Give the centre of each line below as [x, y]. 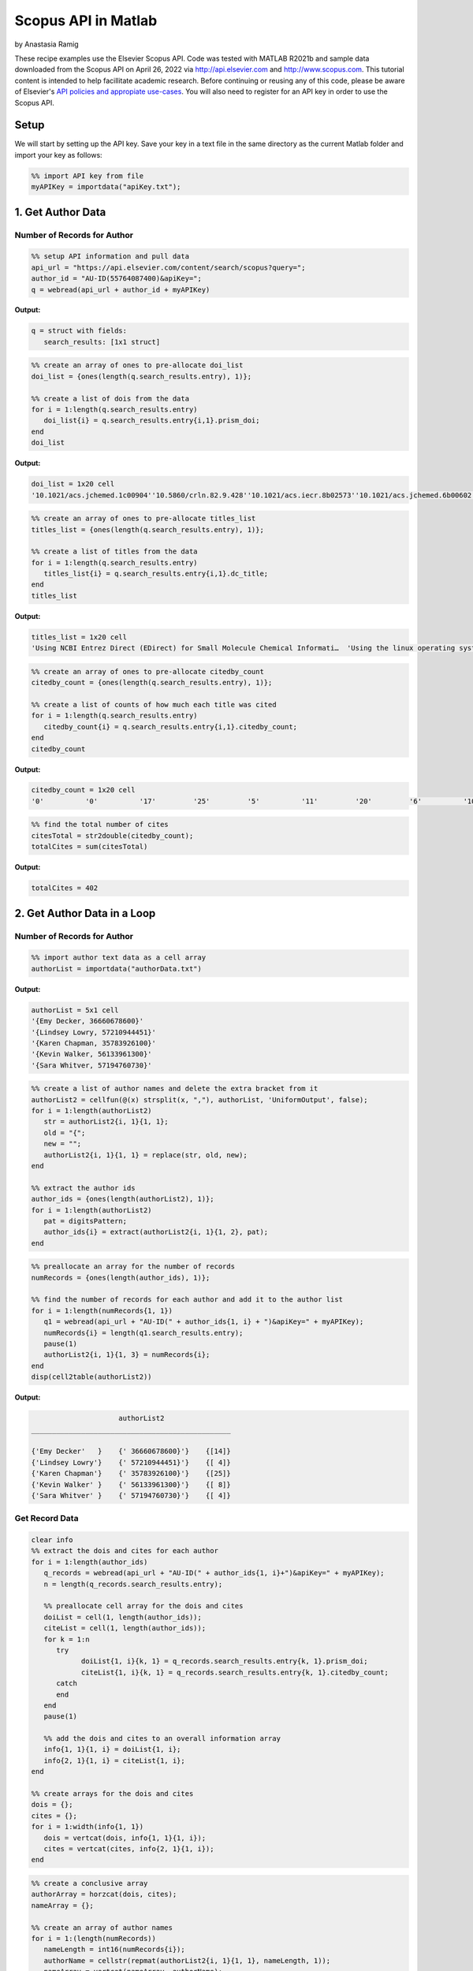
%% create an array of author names [102, 1927]
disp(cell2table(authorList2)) [92, 1377]
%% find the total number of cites [100, 825]
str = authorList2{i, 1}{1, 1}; [106, 1122]
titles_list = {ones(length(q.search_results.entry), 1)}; [147, 529]
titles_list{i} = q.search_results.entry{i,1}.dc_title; [156, 574]
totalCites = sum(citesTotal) [89, 847]
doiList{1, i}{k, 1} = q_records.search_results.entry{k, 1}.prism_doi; [224, 1661]
